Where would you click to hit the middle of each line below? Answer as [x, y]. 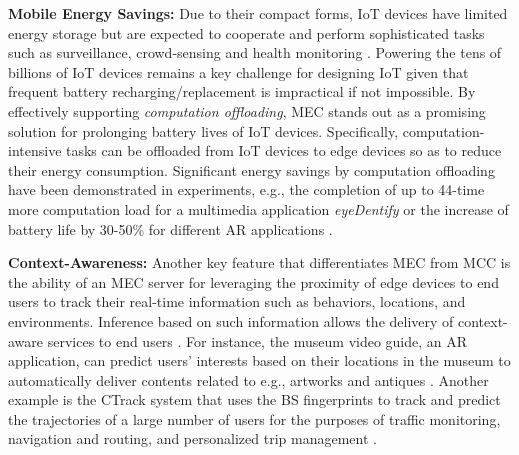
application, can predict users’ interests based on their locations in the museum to [259, 360]
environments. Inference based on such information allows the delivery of [231, 320]
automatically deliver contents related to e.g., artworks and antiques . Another [248, 379]
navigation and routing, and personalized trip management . [192, 438]
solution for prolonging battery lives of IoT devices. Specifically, [203, 130]
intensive [35, 150]
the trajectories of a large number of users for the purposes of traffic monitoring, [254, 418]
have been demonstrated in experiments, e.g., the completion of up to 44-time [246, 189]
